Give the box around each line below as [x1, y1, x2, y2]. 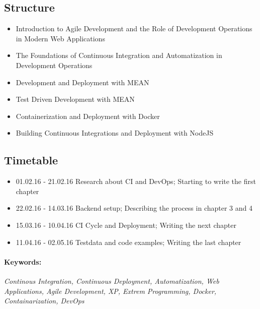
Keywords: [4, 256, 42, 267]
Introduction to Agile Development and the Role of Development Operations [16, 23, 252, 34]
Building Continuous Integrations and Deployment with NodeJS [16, 128, 214, 138]
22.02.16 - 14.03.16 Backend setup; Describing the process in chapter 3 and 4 [16, 203, 252, 213]
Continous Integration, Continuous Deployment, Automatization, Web [4, 275, 219, 286]
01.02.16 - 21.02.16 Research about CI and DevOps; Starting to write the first [16, 176, 256, 187]
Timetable [4, 152, 58, 168]
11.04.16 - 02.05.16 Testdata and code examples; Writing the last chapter [16, 236, 241, 247]
